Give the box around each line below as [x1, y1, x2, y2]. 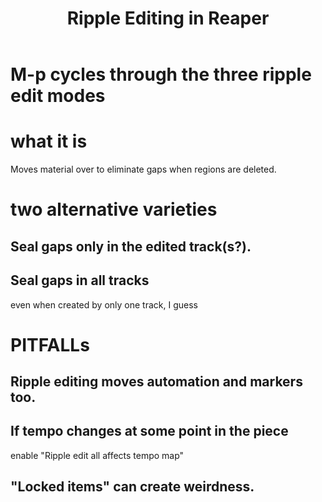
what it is [10, 130, 88, 153]
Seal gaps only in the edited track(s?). [10, 238, 252, 255]
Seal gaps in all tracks [10, 272, 150, 289]
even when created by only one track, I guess [10, 298, 198, 311]
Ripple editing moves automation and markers [10, 373, 303, 391]
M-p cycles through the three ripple [10, 63, 312, 86]
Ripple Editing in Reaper [66, 7, 270, 30]
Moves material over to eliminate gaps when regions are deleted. [10, 163, 277, 176]
